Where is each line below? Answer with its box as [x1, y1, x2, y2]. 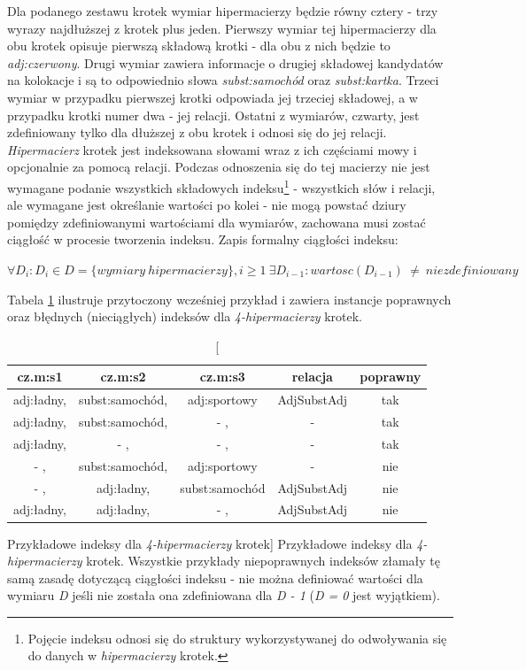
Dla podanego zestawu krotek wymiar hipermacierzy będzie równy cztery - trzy [7, 2, 438, 19]
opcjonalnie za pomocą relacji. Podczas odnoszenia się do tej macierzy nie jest [7, 158, 430, 176]
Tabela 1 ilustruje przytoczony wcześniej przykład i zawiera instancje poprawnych [7, 289, 452, 308]
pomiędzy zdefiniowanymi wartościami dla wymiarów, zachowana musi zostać [7, 212, 426, 231]
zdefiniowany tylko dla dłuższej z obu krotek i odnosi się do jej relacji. [7, 123, 387, 142]
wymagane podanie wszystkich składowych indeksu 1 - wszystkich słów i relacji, [7, 175, 436, 196]
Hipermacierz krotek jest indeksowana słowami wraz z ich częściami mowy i [7, 140, 417, 158]
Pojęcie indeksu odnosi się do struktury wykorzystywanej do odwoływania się [27, 628, 447, 647]
